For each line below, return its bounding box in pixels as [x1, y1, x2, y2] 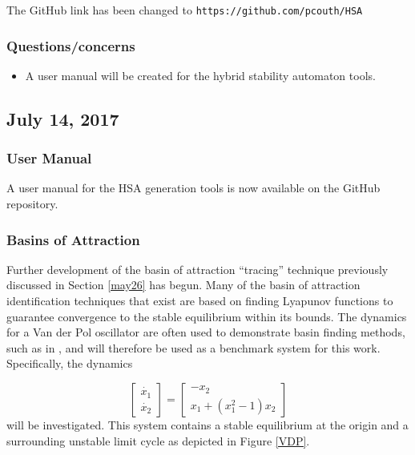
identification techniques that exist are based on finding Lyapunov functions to [6, 292, 393, 309]
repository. [6, 195, 58, 212]
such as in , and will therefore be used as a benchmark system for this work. [6, 339, 381, 356]
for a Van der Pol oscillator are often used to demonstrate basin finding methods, [6, 324, 405, 340]
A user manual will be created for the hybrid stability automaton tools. [25, 66, 376, 83]
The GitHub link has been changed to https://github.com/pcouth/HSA [6, 2, 363, 18]
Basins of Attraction [6, 229, 140, 249]
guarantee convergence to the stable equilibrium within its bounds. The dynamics [6, 308, 407, 324]
